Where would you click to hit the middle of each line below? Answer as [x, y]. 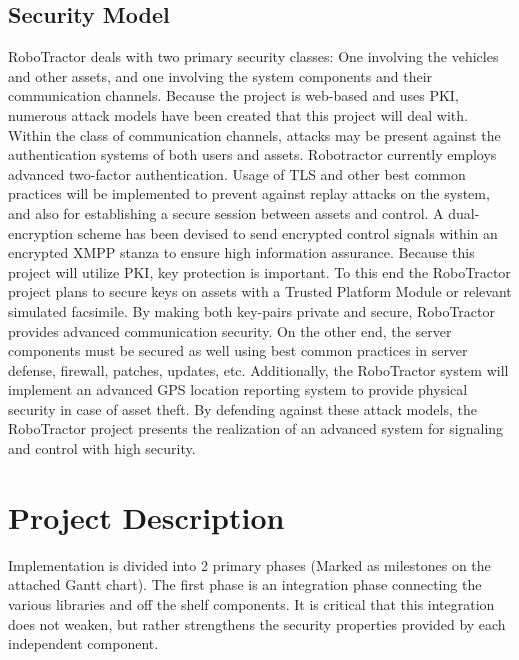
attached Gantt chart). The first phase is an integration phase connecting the [245, 584]
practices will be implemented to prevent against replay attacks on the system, [249, 193]
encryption [41, 232]
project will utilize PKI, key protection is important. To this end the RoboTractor [259, 271]
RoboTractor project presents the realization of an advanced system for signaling [256, 428]
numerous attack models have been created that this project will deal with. [238, 114]
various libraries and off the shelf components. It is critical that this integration [251, 603]
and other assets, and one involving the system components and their [220, 75]
